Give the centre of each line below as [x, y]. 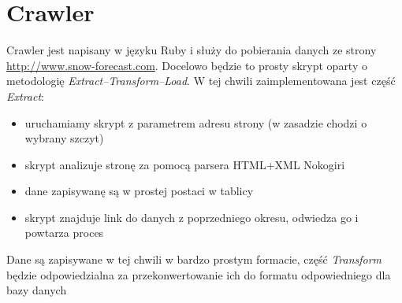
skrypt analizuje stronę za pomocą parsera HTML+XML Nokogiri [185, 164]
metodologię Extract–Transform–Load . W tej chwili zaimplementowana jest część [201, 81]
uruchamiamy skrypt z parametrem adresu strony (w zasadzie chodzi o [196, 122]
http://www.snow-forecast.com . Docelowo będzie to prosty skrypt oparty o [187, 65]
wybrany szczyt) [64, 138]
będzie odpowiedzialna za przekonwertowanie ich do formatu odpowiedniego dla [199, 274]
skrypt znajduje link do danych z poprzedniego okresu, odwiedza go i [192, 217]
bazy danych [37, 290]
